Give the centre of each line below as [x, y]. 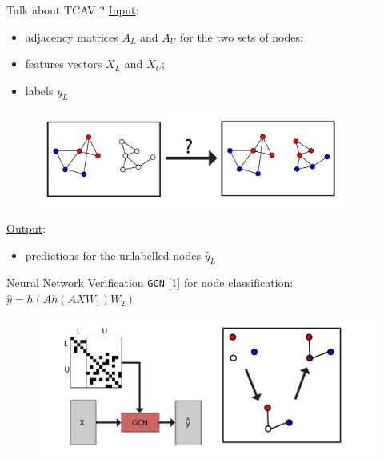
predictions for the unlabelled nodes [113, 255]
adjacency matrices [72, 36]
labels [39, 90]
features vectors [64, 64]
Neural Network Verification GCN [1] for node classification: [150, 283]
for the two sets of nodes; [241, 36]
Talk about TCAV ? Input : [73, 10]
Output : [26, 228]
